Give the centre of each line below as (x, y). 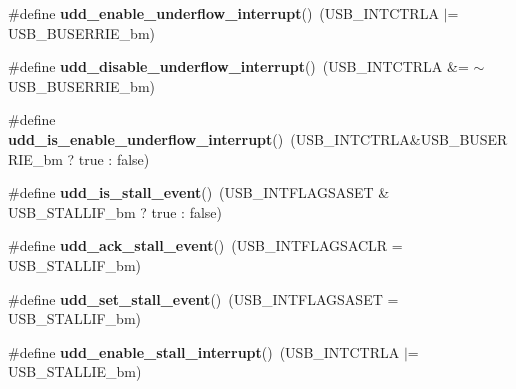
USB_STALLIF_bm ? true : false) (115, 211)
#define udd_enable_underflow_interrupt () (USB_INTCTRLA (223, 13)
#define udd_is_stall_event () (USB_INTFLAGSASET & (199, 192)
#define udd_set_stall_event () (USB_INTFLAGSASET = (203, 298)
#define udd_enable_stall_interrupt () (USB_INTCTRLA (204, 351)
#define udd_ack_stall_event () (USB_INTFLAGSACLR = (205, 245)
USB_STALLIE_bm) (75, 371)
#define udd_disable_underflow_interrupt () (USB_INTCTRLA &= (238, 66)
